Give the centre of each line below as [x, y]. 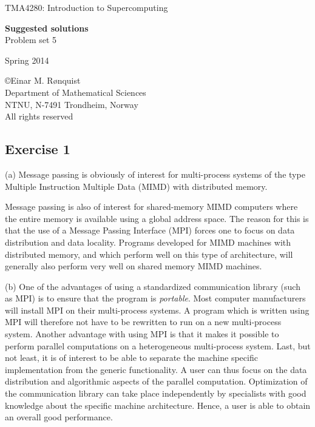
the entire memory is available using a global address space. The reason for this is [157, 218]
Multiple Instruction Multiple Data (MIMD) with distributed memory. [136, 186]
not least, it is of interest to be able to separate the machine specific [131, 358]
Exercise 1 [38, 149]
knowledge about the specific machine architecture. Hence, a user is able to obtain [158, 405]
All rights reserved [39, 116]
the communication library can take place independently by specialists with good [156, 393]
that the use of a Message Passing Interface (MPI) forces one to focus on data [150, 230]
